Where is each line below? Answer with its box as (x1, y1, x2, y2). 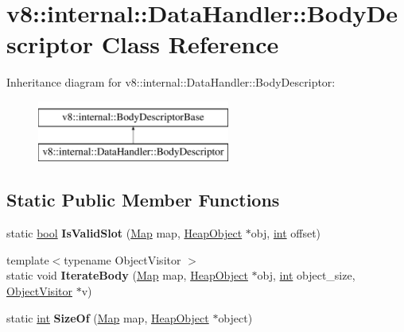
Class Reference (101, 28, 279, 60)
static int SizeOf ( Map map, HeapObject (6, 309, 209, 326)
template (6, 251, 49, 268)
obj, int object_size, (257, 267, 355, 284)
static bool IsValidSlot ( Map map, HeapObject (6, 225, 243, 241)
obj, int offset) (251, 225, 321, 241)
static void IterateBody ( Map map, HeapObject (6, 267, 248, 284)
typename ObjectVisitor (64, 251, 181, 268)
